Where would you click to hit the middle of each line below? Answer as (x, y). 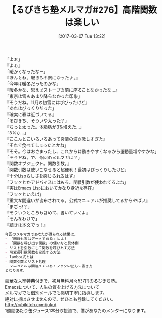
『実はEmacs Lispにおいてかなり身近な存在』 (51, 188)
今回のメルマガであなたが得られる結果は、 (41, 234)
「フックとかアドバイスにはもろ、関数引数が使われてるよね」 (67, 182)
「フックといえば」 (24, 194)
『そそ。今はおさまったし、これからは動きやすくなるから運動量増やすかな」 (82, 151)
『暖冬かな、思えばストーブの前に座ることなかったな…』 (62, 90)
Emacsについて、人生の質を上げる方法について (52, 287)
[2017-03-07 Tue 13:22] (82, 36)
